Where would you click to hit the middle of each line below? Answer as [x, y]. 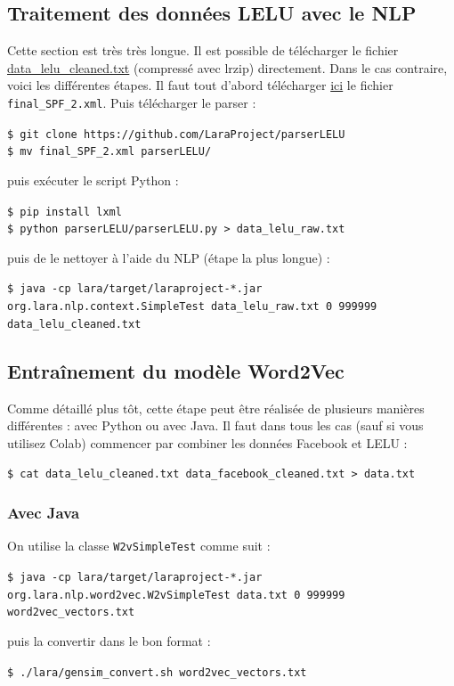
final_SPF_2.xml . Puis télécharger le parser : [132, 102]
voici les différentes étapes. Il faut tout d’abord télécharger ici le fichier [200, 85]
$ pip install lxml [65, 212]
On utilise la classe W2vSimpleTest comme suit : [139, 546]
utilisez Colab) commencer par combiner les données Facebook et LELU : [207, 442]
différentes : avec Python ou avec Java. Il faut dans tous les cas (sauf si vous [215, 425]
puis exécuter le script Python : [93, 180]
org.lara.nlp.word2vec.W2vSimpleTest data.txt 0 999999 [176, 595]
